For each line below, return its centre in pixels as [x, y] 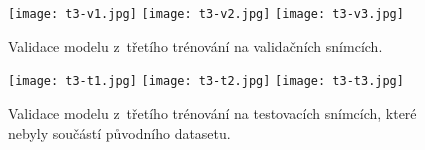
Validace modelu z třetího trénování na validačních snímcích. [195, 45]
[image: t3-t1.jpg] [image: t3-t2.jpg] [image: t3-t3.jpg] [206, 81]
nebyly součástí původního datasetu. [119, 132]
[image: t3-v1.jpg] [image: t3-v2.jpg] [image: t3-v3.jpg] [206, 14]
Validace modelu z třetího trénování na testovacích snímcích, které [212, 112]
